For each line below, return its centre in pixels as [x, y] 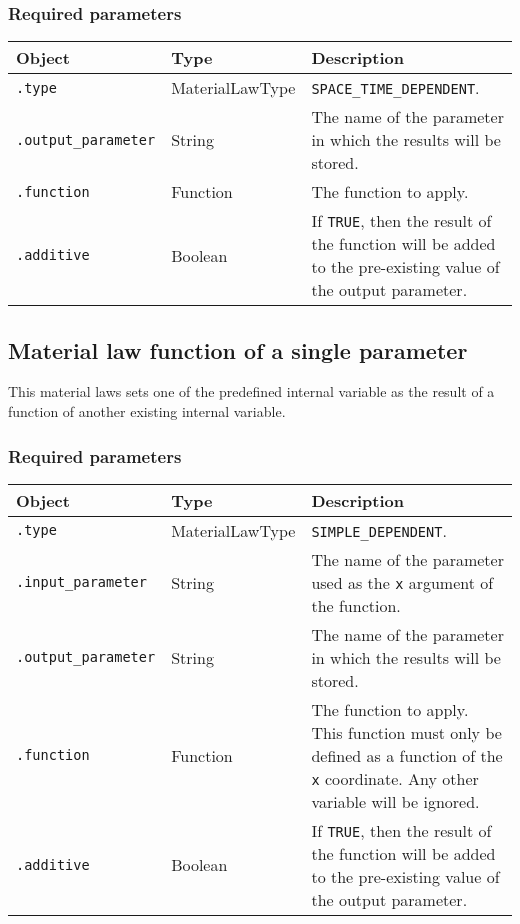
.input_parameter [81, 582]
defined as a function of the [407, 755]
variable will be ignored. [395, 801]
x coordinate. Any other [395, 778]
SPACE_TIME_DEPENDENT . [395, 88]
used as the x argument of [402, 582]
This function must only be [406, 732]
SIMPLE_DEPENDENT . [379, 530]
